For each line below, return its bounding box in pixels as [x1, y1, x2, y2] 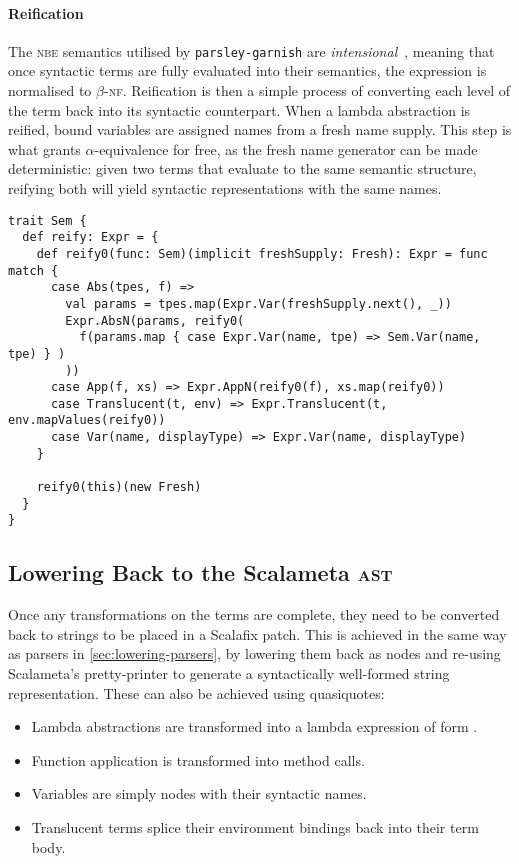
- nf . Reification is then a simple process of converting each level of [103, 80, 511, 101]
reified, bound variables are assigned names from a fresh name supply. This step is [8, 119, 512, 140]
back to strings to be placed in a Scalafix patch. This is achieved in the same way [8, 623, 507, 644]
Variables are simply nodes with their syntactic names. [31, 783, 367, 804]
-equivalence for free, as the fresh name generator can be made [94, 138, 478, 159]
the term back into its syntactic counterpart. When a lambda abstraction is [8, 99, 471, 120]
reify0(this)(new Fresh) [36, 480, 202, 495]
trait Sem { [8, 213, 87, 228]
